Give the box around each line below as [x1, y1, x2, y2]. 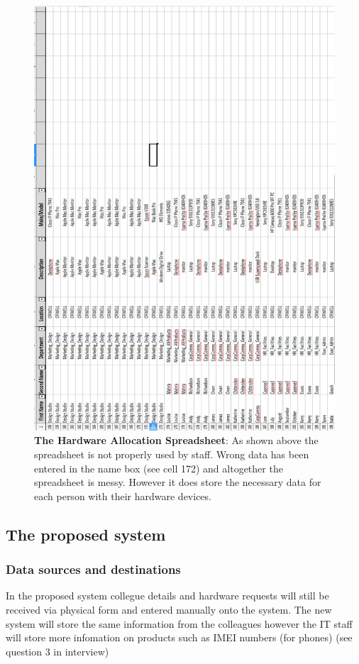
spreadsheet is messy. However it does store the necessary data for [34, 475, 321, 489]
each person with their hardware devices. [34, 488, 211, 503]
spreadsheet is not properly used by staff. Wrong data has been [34, 447, 309, 462]
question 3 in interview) [6, 643, 109, 658]
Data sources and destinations [6, 560, 181, 578]
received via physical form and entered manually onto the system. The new [6, 602, 332, 617]
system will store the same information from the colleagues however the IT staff [6, 616, 353, 631]
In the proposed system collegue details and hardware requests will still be [6, 588, 329, 603]
